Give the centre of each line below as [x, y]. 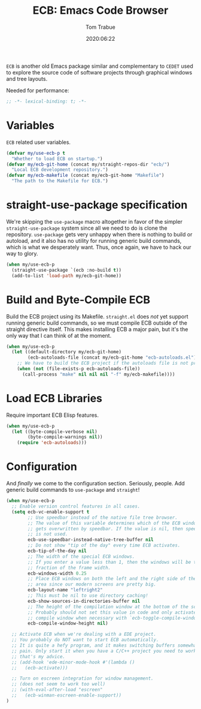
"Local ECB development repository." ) [60, 170]
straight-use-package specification [97, 205]
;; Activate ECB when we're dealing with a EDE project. [84, 634]
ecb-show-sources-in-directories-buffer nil [84, 601]
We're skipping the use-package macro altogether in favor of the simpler [94, 221]
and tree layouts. [27, 79]
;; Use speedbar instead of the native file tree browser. [103, 517]
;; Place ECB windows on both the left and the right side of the [112, 579]
